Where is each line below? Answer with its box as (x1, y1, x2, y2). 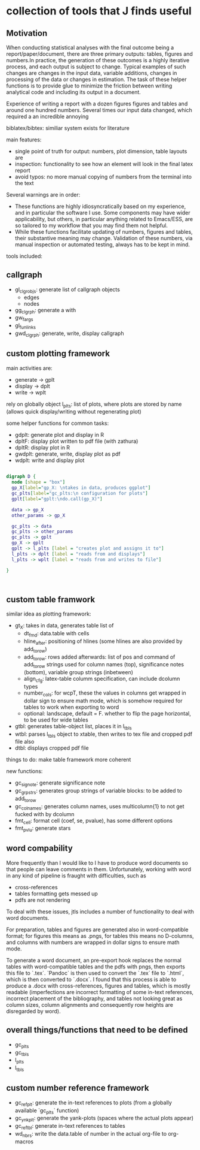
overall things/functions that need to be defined (6, 1025, 188, 1035)
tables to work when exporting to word (23, 703, 119, 711)
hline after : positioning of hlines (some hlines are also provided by (23, 637, 183, 646)
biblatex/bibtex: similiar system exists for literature (6, 125, 130, 131)
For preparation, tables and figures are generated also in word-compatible (6, 926, 189, 933)
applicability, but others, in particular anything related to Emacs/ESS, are (14, 216, 193, 222)
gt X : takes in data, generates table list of (14, 622, 114, 630)
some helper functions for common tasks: (6, 419, 109, 427)
